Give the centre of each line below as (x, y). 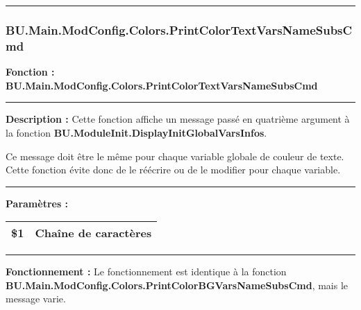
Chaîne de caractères (93, 233)
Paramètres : (37, 203)
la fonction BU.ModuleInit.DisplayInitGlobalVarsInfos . (136, 132)
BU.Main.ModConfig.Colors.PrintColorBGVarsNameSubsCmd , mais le (177, 285)
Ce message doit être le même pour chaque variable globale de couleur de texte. (175, 156)
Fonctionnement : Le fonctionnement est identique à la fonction (146, 272)
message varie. (36, 299)
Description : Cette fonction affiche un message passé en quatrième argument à (178, 119)
